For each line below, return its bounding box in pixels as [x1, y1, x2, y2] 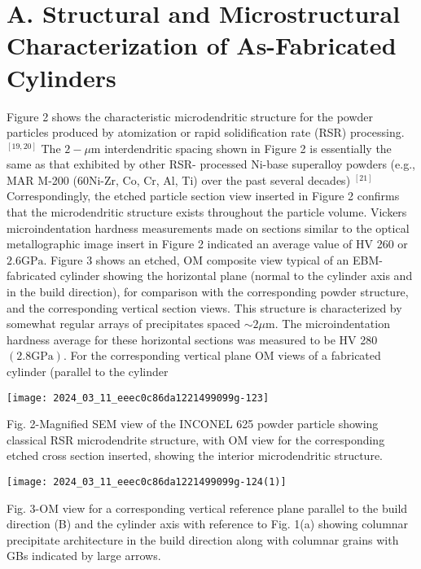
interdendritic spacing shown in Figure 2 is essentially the [104, 139, 392, 156]
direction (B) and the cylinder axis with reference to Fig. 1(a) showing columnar [7, 515, 409, 532]
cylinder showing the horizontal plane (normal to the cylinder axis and [59, 267, 413, 284]
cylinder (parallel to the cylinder [7, 363, 169, 379]
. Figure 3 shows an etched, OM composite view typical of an [43, 251, 349, 268]
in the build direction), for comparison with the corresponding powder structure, [7, 283, 409, 300]
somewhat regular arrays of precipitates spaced [7, 315, 241, 332]
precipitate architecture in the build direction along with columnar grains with [7, 531, 399, 548]
